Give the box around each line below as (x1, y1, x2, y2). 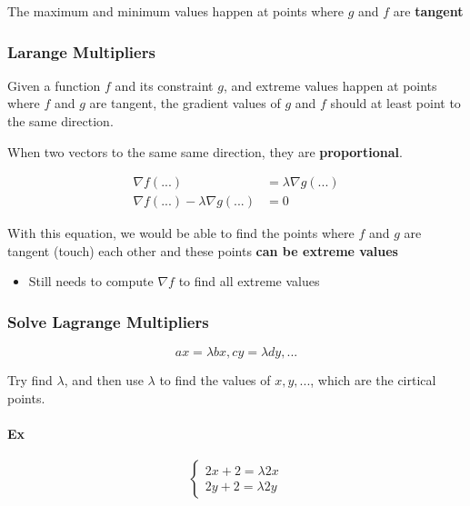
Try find (7, 371, 53, 390)
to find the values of (159, 371, 271, 390)
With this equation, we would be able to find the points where (7, 223, 355, 243)
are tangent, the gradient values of (89, 94, 281, 113)
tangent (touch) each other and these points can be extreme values (7, 241, 398, 260)
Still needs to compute (28, 272, 154, 291)
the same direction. (7, 112, 114, 130)
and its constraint (115, 75, 214, 94)
